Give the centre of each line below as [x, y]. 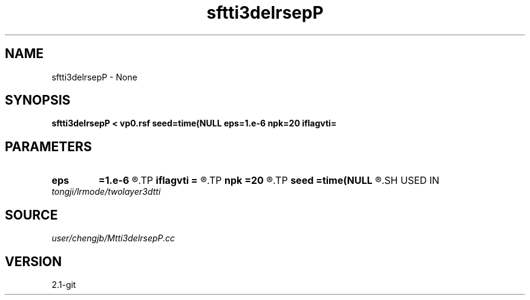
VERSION [34, 261]
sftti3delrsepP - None [94, 77]
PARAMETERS [48, 146]
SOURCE [31, 215]
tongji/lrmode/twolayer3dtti [106, 192]
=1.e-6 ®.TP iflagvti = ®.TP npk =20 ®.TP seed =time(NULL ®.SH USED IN [269, 181]
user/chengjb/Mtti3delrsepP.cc [113, 238]
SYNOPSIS [38, 100]
